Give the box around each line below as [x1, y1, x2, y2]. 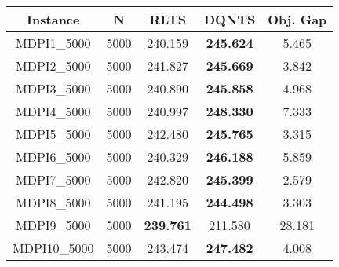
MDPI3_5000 [16, 79, 91, 97]
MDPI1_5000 [16, 34, 91, 52]
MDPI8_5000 [16, 193, 91, 211]
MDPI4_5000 [16, 102, 91, 120]
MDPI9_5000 [16, 216, 91, 234]
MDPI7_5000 [16, 170, 91, 188]
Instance [27, 10, 80, 28]
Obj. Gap [268, 10, 327, 28]
